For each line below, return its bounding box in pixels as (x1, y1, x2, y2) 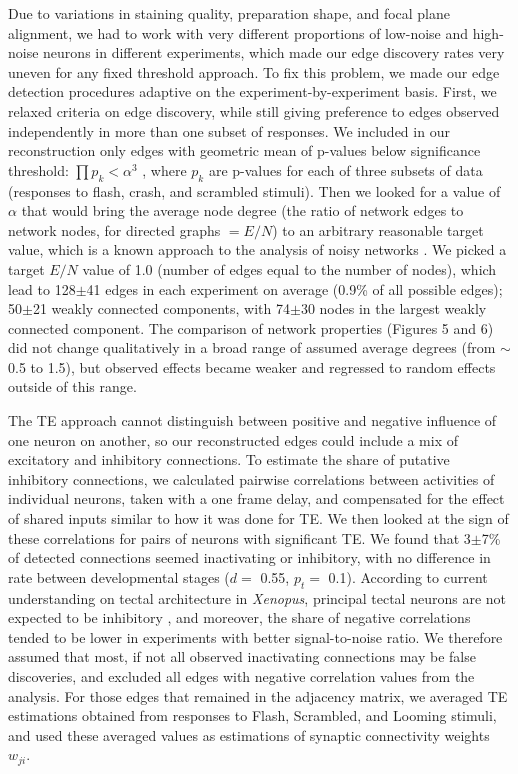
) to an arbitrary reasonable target (272, 219, 484, 240)
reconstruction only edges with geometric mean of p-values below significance (8, 140, 481, 161)
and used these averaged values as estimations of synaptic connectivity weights (8, 724, 490, 745)
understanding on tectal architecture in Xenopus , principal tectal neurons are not (8, 587, 506, 608)
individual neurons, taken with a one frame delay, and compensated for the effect (8, 488, 505, 509)
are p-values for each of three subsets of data (208, 159, 483, 180)
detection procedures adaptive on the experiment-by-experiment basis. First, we (8, 81, 497, 102)
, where (142, 159, 187, 180)
